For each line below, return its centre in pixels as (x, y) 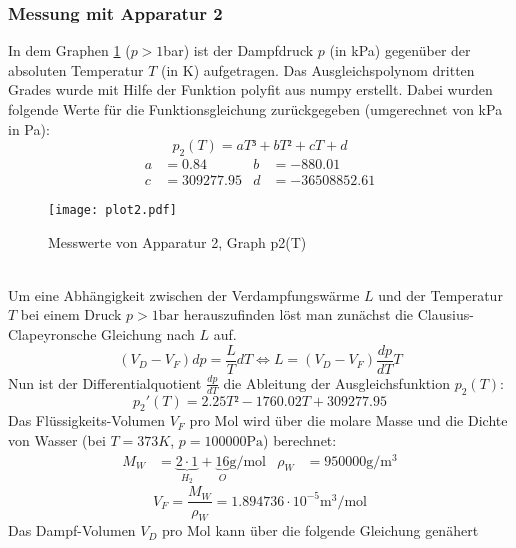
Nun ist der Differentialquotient (105, 382)
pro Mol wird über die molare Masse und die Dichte (348, 420)
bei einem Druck (71, 314)
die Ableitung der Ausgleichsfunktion (336, 382)
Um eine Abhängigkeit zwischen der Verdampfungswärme (184, 294)
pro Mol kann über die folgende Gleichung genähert (320, 530)
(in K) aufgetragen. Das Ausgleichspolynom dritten (318, 69)
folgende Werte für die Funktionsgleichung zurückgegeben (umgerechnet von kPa (255, 109)
